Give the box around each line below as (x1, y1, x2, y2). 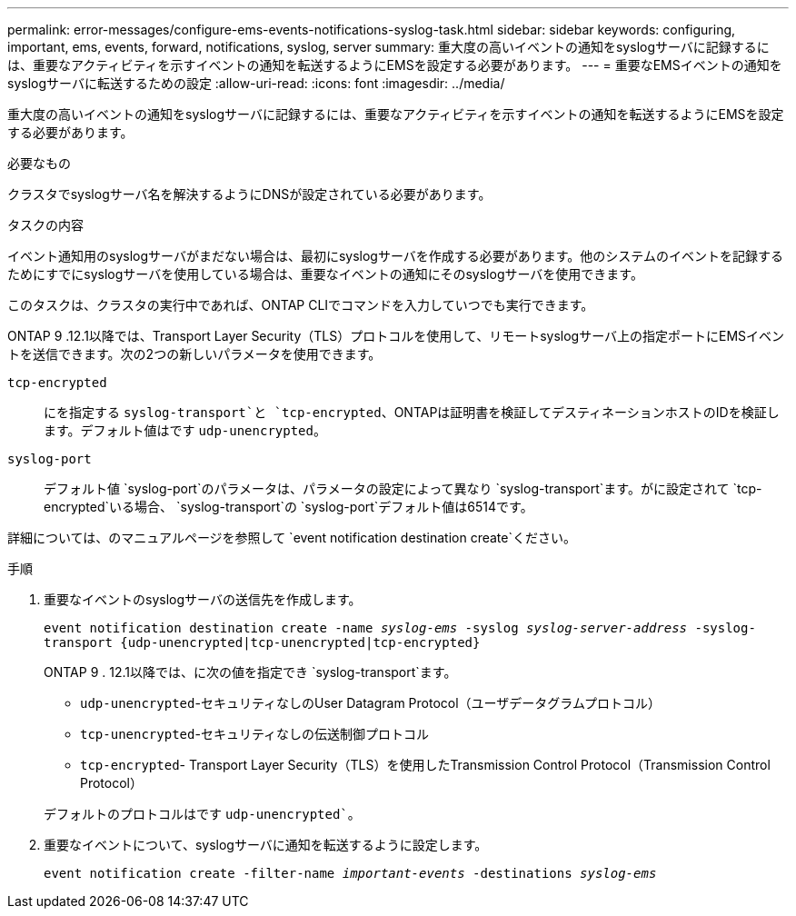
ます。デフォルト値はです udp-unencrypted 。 (44, 423, 326, 438)
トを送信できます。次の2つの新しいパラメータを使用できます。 (7, 346, 382, 362)
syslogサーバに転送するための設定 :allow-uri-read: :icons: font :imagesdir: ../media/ (7, 75, 505, 91)
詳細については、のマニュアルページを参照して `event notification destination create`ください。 (7, 530, 576, 545)
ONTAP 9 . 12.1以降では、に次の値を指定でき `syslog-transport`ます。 (44, 664, 457, 680)
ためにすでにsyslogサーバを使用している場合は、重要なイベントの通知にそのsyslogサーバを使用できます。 (7, 266, 643, 282)
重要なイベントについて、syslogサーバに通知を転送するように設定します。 (44, 837, 488, 852)
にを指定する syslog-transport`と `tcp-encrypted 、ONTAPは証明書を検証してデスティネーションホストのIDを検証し (44, 404, 780, 420)
